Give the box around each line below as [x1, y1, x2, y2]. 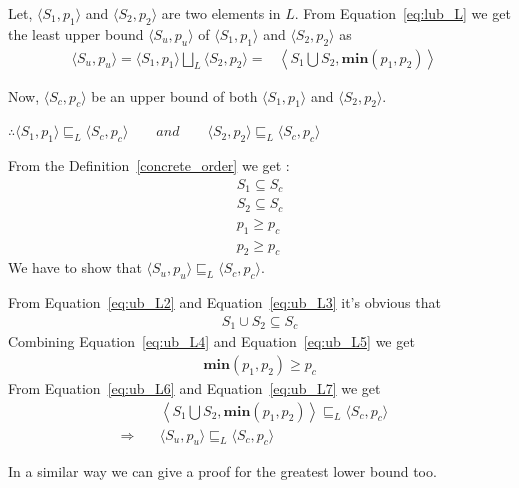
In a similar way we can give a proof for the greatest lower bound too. [8, 461, 437, 482]
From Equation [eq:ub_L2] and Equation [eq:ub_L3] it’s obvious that [8, 292, 441, 313]
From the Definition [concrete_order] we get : [8, 155, 290, 176]
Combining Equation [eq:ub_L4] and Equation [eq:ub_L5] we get [8, 331, 415, 352]
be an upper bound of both [91, 85, 258, 106]
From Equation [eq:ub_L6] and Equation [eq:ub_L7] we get [8, 377, 381, 398]
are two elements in [161, 3, 281, 23]
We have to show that [8, 257, 142, 278]
